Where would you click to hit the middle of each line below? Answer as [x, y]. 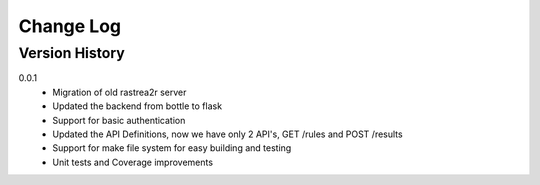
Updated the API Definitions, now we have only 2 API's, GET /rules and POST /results [228, 134]
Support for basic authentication [119, 120]
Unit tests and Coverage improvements [133, 162]
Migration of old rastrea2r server [119, 92]
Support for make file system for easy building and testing [172, 148]
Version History [71, 53]
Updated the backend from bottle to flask [137, 106]
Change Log [70, 26]
